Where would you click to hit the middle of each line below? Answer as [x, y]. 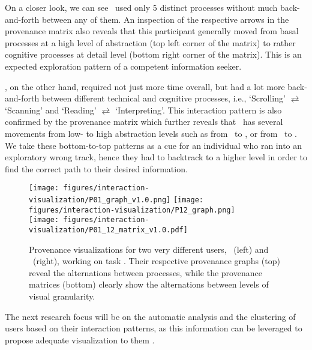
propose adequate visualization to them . [80, 339]
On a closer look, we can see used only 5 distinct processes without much [141, 7]
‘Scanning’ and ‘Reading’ [51, 110]
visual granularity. [62, 296]
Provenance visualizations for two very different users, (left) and [149, 249]
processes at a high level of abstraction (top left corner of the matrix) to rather [150, 42]
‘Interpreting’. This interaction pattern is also [199, 110]
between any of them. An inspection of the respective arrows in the [165, 19]
